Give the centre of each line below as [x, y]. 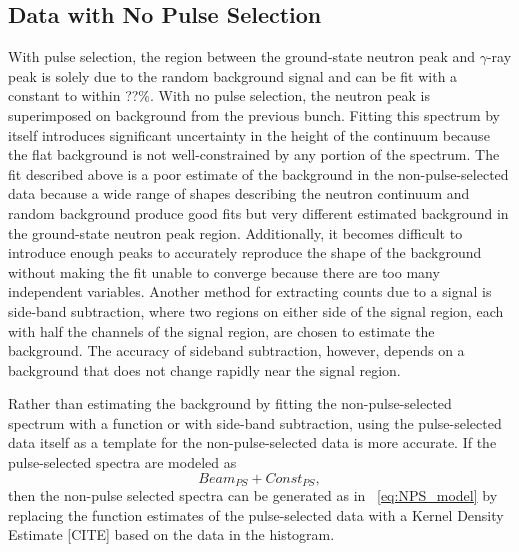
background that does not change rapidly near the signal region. [204, 369]
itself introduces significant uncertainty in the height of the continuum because [249, 134]
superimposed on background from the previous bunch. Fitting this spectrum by [254, 114]
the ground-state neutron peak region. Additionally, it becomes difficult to [235, 232]
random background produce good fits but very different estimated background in [258, 212]
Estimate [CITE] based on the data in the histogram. [171, 534]
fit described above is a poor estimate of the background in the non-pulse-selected [258, 173]
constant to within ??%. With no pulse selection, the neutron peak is [219, 95]
